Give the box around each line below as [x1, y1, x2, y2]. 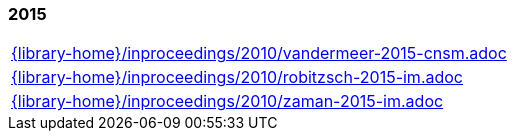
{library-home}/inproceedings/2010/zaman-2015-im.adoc [11, 91, 444, 112]
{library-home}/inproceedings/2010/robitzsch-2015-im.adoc [11, 67, 463, 88]
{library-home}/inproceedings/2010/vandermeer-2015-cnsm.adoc [11, 43, 507, 64]
